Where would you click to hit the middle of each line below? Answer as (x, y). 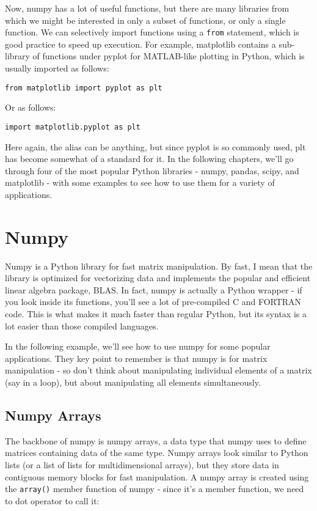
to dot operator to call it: (52, 500)
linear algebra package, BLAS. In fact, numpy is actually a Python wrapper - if (154, 289)
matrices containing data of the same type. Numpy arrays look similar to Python (157, 453)
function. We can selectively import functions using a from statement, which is (152, 32)
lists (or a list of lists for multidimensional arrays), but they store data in (142, 464)
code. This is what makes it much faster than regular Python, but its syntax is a (156, 314)
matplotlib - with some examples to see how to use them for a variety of (140, 182)
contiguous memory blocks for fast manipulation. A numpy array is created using (157, 476)
